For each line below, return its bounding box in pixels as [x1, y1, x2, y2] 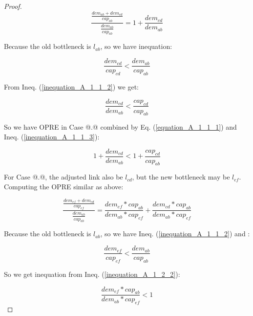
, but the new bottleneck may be [132, 172, 230, 182]
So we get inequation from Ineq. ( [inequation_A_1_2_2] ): [4, 269, 180, 279]
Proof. [4, 1, 22, 11]
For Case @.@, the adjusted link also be [4, 172, 123, 182]
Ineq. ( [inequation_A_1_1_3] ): [4, 131, 100, 141]
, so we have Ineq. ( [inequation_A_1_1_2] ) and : [100, 228, 250, 239]
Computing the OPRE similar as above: [4, 181, 124, 192]
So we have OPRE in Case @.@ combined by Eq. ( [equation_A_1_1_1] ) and [4, 122, 237, 132]
